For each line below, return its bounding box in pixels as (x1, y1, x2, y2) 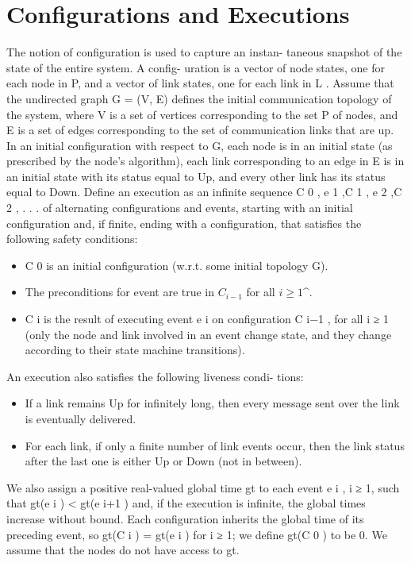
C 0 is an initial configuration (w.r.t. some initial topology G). (25, 256, 328, 273)
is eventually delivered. (25, 411, 136, 426)
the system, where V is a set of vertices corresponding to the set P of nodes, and (6, 106, 398, 122)
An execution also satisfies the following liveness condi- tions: (6, 368, 304, 384)
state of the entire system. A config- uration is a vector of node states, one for (6, 59, 385, 75)
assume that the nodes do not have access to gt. (6, 542, 240, 558)
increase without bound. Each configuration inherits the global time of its (6, 510, 364, 526)
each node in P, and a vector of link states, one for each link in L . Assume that (6, 75, 394, 91)
